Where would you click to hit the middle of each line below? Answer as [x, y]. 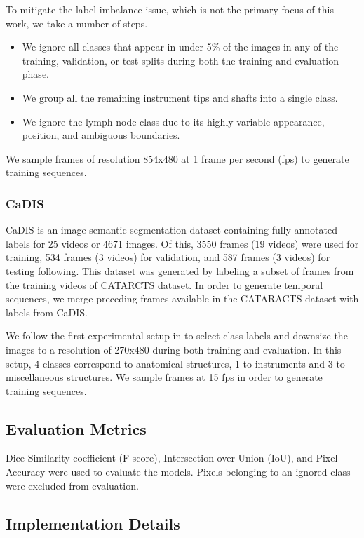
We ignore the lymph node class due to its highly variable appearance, [173, 121]
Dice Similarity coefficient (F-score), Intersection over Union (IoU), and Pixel [172, 458]
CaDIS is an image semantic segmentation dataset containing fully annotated [172, 230]
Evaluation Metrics [76, 428]
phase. [35, 74]
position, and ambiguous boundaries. [101, 135]
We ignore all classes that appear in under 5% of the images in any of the [180, 47]
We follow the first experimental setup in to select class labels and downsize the [177, 336]
